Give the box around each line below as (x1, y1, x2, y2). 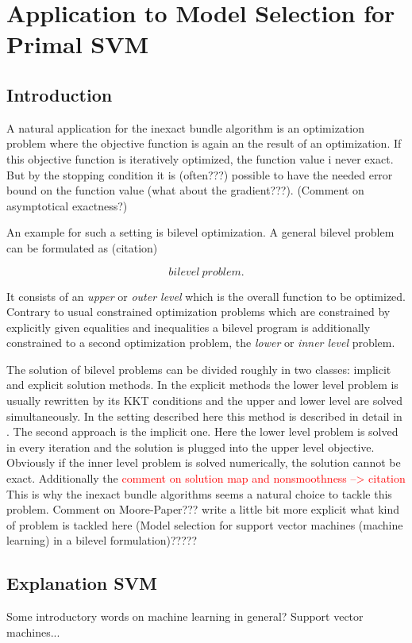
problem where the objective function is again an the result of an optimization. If (6, 135, 402, 152)
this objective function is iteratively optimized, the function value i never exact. (6, 150, 394, 167)
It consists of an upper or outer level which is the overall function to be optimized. (6, 287, 406, 304)
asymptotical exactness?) (6, 197, 128, 214)
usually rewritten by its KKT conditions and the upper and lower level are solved (6, 392, 403, 409)
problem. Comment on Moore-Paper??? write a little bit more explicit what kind (6, 501, 400, 518)
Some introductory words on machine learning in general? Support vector (6, 608, 364, 625)
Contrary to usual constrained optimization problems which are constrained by (6, 303, 391, 320)
